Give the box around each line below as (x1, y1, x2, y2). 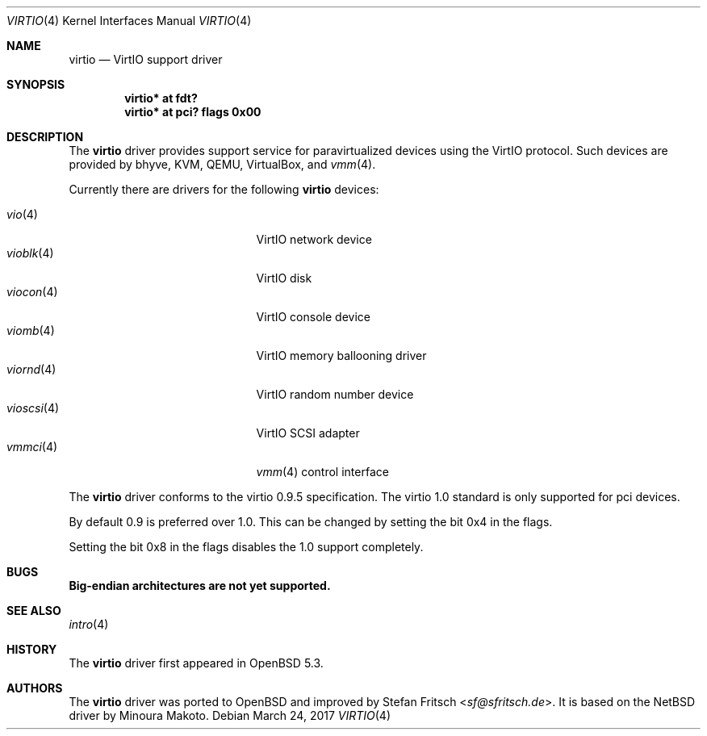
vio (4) (6, 207, 38, 221)
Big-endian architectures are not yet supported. (69, 579, 331, 592)
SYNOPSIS (6, 77, 65, 91)
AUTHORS (6, 681, 63, 695)
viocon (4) (6, 285, 58, 299)
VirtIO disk (256, 271, 312, 285)
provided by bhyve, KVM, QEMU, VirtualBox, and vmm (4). (69, 157, 376, 171)
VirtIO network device (256, 232, 372, 246)
